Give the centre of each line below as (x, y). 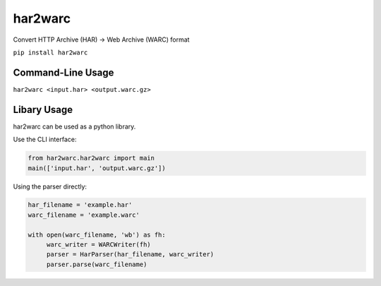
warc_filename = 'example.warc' (84, 215)
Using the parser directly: (50, 186)
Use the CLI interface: (45, 139)
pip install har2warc (50, 52)
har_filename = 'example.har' (80, 205)
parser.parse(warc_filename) (97, 264)
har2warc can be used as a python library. (74, 126)
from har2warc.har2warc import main (91, 158)
